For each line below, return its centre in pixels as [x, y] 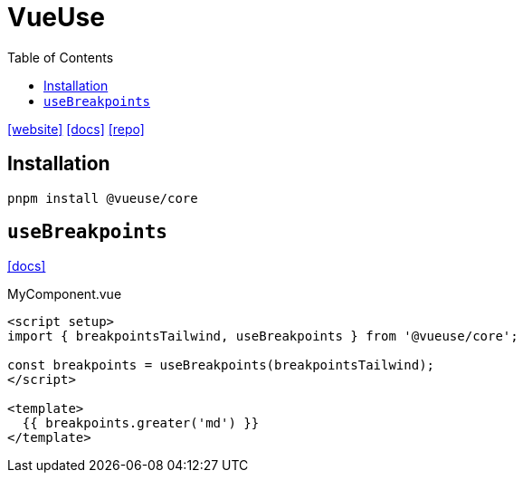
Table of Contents [61, 57]
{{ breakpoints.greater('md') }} [141, 423]
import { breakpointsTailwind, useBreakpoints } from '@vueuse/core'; [263, 336]
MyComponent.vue [65, 294]
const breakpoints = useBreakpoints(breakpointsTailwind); [221, 365]
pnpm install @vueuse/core [103, 198]
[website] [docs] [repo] [76, 129]
